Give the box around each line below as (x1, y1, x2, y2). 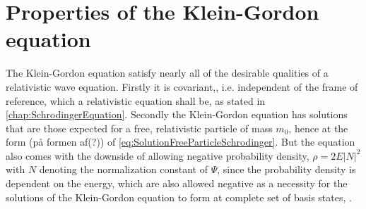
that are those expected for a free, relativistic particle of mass (6, 120, 273, 135)
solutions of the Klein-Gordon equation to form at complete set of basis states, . (6, 189, 352, 204)
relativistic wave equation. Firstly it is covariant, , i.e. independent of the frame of (6, 79, 358, 94)
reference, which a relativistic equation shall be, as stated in (6, 93, 266, 108)
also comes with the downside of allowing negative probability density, (6, 148, 309, 163)
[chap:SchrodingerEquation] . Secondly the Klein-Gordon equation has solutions (6, 107, 348, 122)
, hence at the (288, 120, 348, 135)
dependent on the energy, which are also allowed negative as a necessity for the (6, 176, 348, 191)
